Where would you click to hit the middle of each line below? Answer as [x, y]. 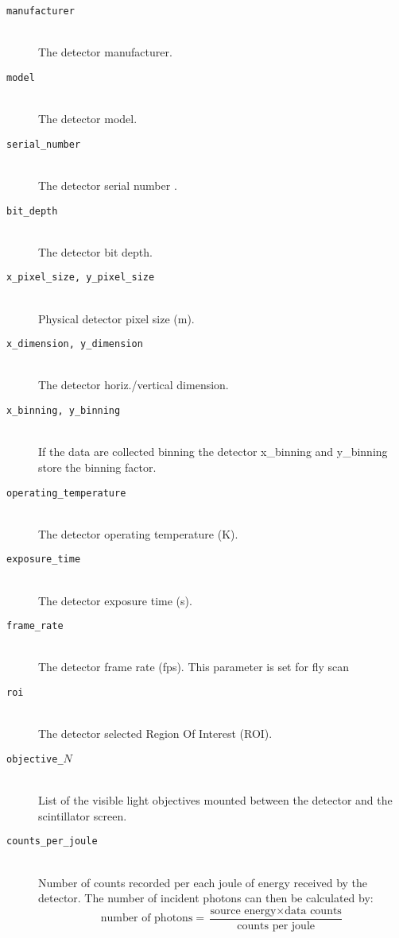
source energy [243, 911]
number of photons [147, 919]
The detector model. [88, 119]
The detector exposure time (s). [115, 600]
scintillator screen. [83, 815]
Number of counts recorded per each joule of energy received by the [203, 882]
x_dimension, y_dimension [75, 344]
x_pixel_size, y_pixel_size [81, 278]
